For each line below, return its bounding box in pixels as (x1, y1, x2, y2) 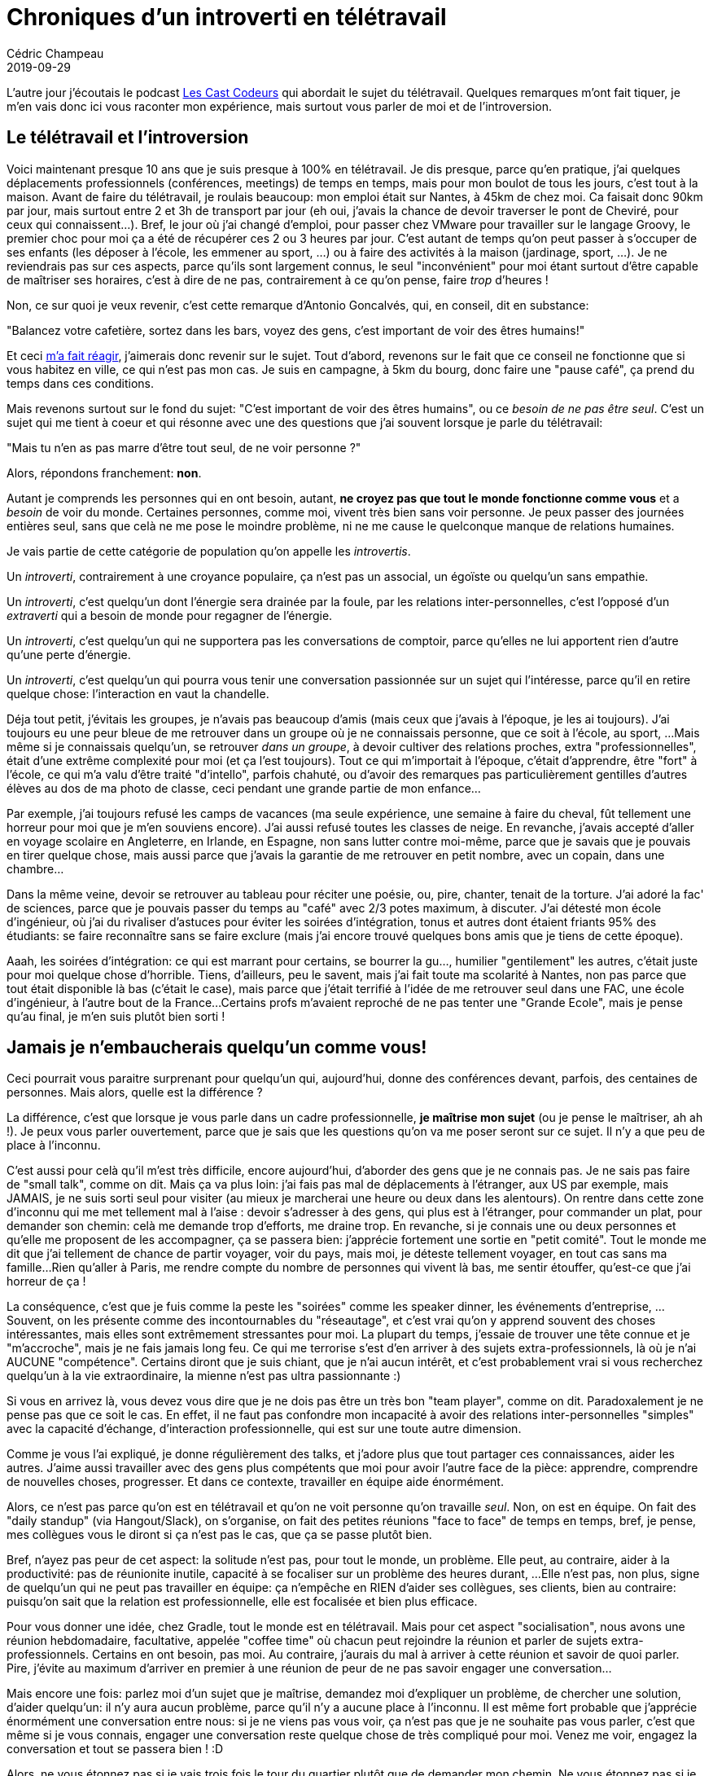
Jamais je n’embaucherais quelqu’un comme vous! (7, 1037, 427, 1058)
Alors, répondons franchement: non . (7, 465, 202, 480)
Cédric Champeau (7, 46, 104, 60)
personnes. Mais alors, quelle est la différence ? (7, 1085, 263, 1100)
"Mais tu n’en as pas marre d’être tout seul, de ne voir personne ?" (7, 440, 361, 455)
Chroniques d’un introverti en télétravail (7, 3, 447, 31)
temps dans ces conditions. (7, 376, 154, 390)
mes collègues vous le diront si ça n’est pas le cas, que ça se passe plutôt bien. (7, 1528, 432, 1542)
